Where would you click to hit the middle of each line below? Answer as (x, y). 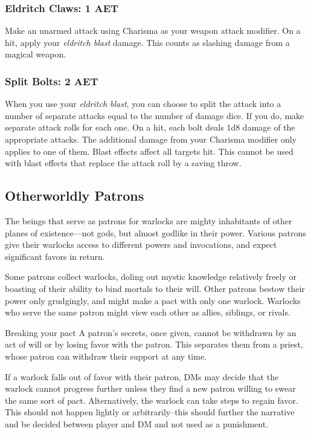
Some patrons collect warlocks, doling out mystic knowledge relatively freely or (151, 277)
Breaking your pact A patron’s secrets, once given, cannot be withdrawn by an (151, 332)
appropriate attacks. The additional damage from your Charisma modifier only (151, 139)
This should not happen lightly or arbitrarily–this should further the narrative (150, 412)
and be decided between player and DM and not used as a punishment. (137, 423)
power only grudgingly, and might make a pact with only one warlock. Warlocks (153, 300)
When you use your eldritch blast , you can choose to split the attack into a (143, 104)
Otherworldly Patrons (75, 196)
